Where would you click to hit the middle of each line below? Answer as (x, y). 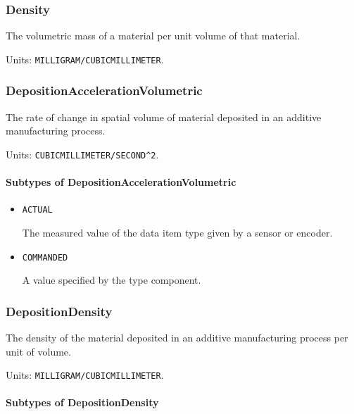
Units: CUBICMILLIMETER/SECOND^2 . (82, 154)
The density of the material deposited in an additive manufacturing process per (177, 338)
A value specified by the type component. (112, 280)
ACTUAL (37, 210)
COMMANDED (45, 257)
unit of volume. (38, 351)
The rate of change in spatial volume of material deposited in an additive (164, 117)
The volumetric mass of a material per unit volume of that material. (153, 36)
